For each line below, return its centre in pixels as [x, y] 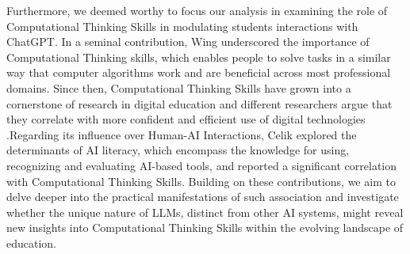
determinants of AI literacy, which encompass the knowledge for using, [178, 150]
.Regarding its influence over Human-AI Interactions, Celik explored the [182, 134]
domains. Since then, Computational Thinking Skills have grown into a [179, 87]
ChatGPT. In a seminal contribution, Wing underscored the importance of [188, 42]
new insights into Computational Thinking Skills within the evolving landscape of [205, 227]
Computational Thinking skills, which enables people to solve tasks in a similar [199, 57]
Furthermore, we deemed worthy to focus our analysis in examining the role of [197, 10]
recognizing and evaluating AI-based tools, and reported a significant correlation [202, 165]
